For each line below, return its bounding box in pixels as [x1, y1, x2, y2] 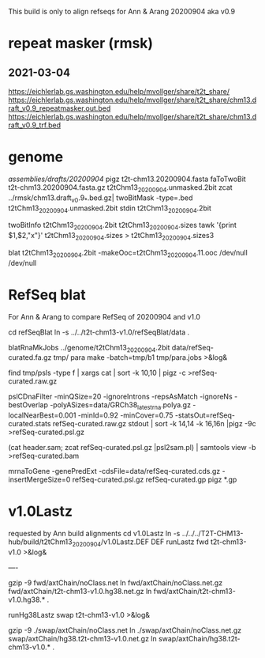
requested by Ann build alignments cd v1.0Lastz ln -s [8, 529, 181, 539]
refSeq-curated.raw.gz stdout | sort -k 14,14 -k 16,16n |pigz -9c [52, 419, 256, 429]
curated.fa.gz [8, 353, 52, 362]
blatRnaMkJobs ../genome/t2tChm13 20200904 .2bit [8, 342, 170, 354]
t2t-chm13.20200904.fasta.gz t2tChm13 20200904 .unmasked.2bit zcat [8, 182, 233, 194]
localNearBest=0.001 [8, 410, 77, 420]
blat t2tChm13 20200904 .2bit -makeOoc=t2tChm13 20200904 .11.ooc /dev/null [8, 248, 248, 259]
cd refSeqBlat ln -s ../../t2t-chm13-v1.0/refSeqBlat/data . [8, 327, 190, 337]
